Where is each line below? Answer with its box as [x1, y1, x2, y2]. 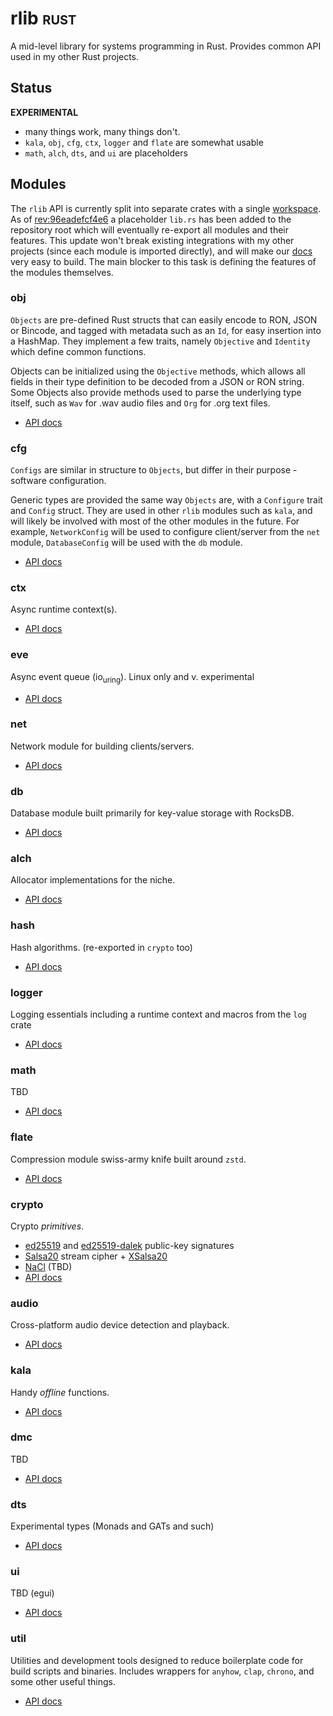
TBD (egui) [10, 1587, 55, 1599]
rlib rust [10, 7, 77, 30]
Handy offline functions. [10, 1386, 110, 1398]
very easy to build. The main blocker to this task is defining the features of [10, 255, 317, 267]
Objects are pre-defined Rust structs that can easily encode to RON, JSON [10, 313, 318, 326]
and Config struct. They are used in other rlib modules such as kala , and [10, 505, 313, 517]
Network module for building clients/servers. [10, 740, 195, 752]
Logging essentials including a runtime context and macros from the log [10, 1008, 307, 1021]
